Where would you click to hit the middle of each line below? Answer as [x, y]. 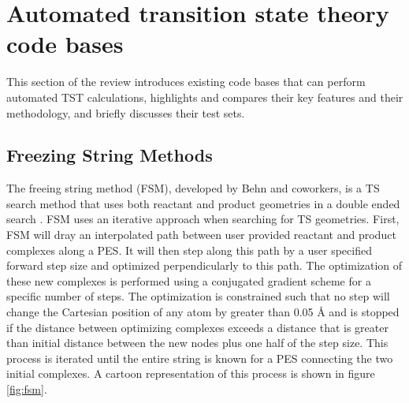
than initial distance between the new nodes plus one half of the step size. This [197, 343]
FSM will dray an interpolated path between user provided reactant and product [201, 235]
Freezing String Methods [110, 155]
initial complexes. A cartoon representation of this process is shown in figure [191, 373]
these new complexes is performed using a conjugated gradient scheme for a [189, 280]
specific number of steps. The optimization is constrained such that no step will [198, 296]
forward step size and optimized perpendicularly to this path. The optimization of [204, 265]
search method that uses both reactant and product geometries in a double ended [203, 203]
